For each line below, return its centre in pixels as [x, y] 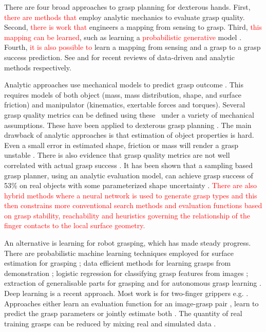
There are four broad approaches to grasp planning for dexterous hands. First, [127, 7]
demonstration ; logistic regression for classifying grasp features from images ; [126, 273]
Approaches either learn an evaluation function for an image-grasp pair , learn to [131, 303]
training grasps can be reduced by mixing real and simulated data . [110, 323]
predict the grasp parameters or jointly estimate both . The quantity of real [123, 313]
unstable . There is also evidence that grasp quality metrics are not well [117, 155]
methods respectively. [38, 67]
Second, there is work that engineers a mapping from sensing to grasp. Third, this [133, 27]
